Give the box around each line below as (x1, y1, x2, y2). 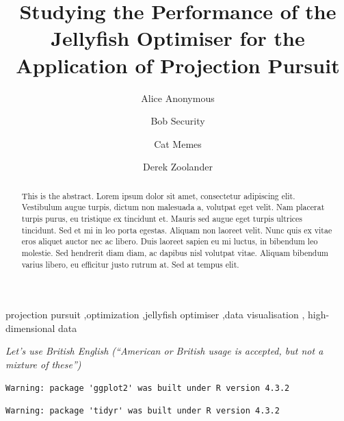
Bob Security (150, 114, 205, 128)
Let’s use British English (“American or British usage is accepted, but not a (5, 344, 323, 358)
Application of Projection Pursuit (16, 51, 340, 79)
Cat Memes (154, 136, 202, 151)
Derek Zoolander (143, 160, 213, 174)
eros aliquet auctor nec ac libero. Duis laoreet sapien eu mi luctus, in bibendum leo (21, 235, 318, 247)
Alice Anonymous (141, 90, 215, 105)
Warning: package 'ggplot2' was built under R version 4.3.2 (5, 383, 290, 393)
